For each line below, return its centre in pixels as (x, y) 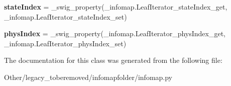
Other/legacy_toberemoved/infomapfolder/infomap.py (88, 77)
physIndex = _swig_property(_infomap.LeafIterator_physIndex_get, (115, 33)
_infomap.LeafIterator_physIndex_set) (65, 43)
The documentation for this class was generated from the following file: (113, 60)
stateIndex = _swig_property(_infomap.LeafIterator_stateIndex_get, (116, 7)
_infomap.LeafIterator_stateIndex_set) (66, 16)
